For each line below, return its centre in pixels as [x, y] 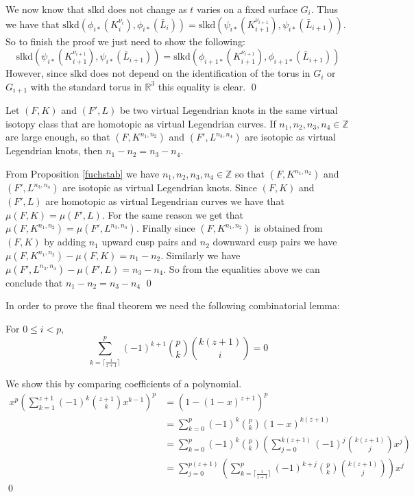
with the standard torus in [86, 86]
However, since [36, 73]
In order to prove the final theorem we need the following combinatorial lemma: [173, 305]
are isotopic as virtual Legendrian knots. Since [160, 187]
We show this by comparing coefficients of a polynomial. [124, 383]
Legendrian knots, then [54, 150]
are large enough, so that [58, 137]
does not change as [147, 9]
